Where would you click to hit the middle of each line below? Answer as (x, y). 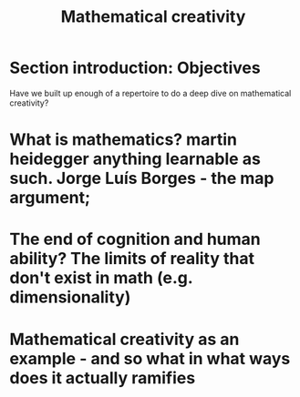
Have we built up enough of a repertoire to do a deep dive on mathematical (150, 93)
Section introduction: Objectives (135, 68)
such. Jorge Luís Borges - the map (142, 178)
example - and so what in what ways (150, 358)
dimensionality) (70, 297)
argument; (50, 198)
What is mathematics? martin (123, 140)
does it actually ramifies (103, 377)
